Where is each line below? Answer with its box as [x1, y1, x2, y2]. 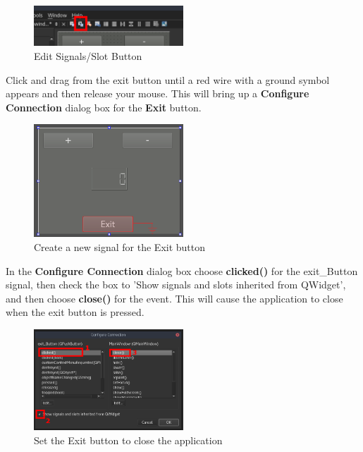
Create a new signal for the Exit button [34, 239, 206, 254]
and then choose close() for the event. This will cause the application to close [6, 291, 343, 305]
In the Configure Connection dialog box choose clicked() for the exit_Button [6, 263, 358, 278]
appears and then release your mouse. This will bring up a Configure [6, 86, 309, 101]
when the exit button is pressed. [6, 305, 144, 319]
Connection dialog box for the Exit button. [6, 99, 202, 114]
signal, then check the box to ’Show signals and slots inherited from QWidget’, [6, 277, 346, 292]
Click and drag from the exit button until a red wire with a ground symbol [6, 72, 330, 87]
